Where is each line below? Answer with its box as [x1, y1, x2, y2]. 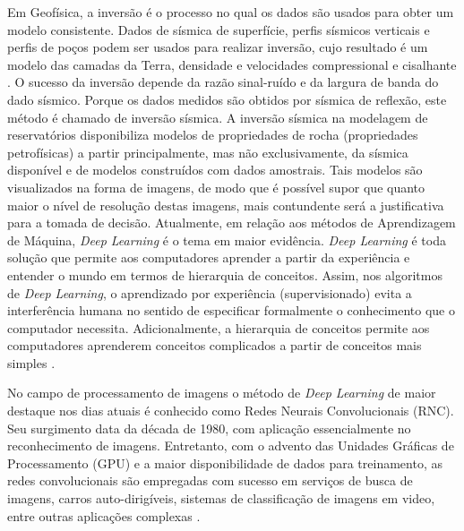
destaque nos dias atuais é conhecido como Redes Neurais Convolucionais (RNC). [7, 401, 454, 420]
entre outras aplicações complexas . [7, 506, 201, 525]
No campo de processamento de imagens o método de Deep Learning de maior [7, 383, 436, 402]
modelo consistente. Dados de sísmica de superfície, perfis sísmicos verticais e [7, 20, 430, 39]
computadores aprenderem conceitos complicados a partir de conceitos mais [7, 336, 422, 355]
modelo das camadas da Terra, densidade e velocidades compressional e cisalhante [7, 55, 457, 73]
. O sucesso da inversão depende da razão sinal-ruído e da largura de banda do [7, 73, 439, 91]
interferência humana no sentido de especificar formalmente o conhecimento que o [7, 301, 455, 320]
